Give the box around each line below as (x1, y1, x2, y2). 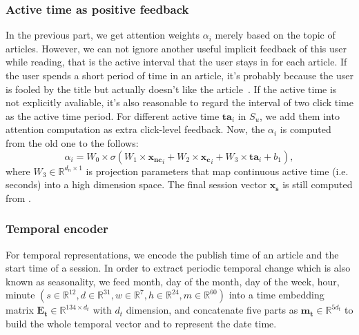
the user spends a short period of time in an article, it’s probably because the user (6, 68, 353, 82)
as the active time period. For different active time (6, 108, 220, 123)
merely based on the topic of (215, 28, 336, 42)
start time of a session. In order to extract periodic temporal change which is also (6, 261, 351, 275)
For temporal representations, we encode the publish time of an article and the (6, 247, 339, 261)
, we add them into (260, 108, 340, 123)
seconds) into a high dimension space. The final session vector (6, 177, 267, 192)
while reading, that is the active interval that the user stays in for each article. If (6, 54, 347, 69)
